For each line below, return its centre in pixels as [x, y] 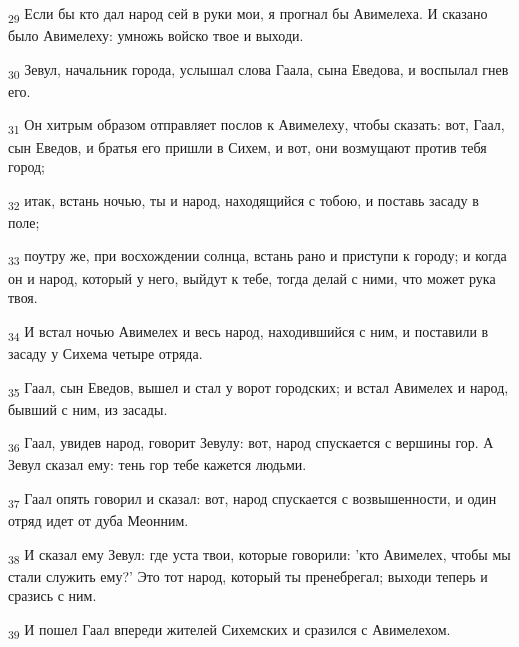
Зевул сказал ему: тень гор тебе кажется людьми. [157, 464]
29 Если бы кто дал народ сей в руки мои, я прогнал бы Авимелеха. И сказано [248, 14]
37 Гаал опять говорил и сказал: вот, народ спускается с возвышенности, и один [252, 499]
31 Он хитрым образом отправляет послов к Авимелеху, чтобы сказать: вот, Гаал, [256, 126]
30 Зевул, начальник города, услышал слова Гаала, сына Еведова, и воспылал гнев [258, 70]
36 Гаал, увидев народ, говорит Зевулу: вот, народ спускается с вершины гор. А [251, 444]
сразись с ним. [52, 595]
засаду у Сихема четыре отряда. [105, 352]
